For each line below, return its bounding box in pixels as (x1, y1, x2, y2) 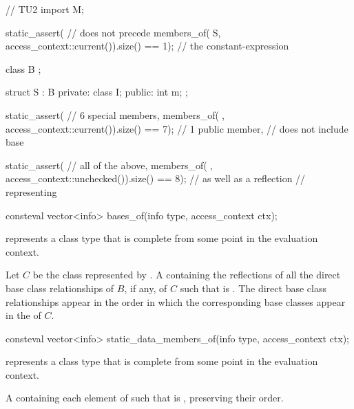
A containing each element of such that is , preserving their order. (6, 390, 284, 405)
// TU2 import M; (6, 2, 84, 16)
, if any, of (124, 280, 167, 295)
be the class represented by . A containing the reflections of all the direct (32, 267, 341, 282)
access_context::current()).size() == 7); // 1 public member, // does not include (6, 121, 348, 135)
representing (6, 184, 57, 199)
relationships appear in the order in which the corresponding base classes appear (6, 294, 346, 309)
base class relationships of (6, 280, 114, 295)
